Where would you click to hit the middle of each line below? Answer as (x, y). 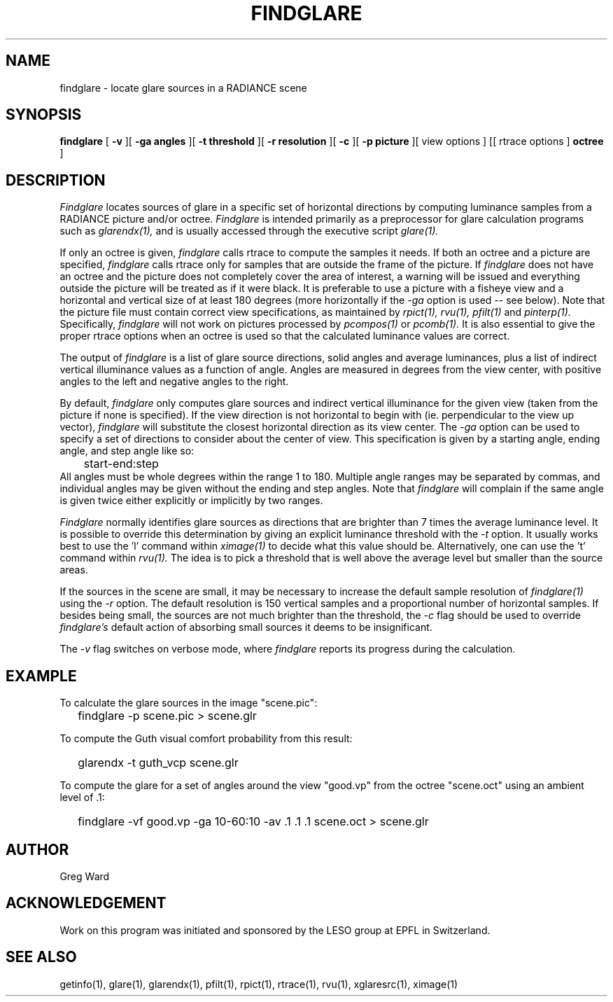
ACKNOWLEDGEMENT (86, 903)
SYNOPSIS (44, 115)
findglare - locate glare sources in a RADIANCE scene (183, 88)
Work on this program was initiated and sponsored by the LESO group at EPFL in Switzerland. (275, 930)
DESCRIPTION (56, 180)
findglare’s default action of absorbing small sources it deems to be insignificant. (246, 627)
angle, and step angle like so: (127, 451)
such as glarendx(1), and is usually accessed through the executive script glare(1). (249, 231)
